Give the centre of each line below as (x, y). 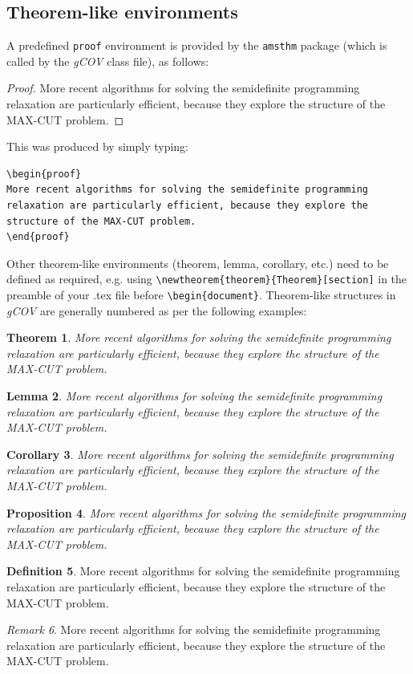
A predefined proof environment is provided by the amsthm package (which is (197, 45)
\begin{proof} (44, 174)
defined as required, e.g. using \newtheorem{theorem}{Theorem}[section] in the (207, 279)
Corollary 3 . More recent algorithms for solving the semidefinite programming (200, 454)
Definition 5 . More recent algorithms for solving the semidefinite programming (203, 571)
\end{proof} (38, 237)
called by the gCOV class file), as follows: (108, 61)
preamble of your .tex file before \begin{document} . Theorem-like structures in (201, 295)
